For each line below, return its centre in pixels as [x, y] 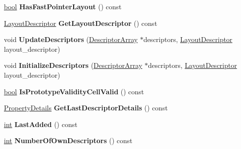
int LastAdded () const [41, 124]
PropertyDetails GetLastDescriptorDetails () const [86, 108]
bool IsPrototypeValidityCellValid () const [74, 91]
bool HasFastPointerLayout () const [63, 6]
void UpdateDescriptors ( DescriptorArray [71, 39]
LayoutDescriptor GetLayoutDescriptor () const [81, 23]
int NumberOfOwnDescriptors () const [68, 140]
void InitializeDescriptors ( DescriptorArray [73, 65]
